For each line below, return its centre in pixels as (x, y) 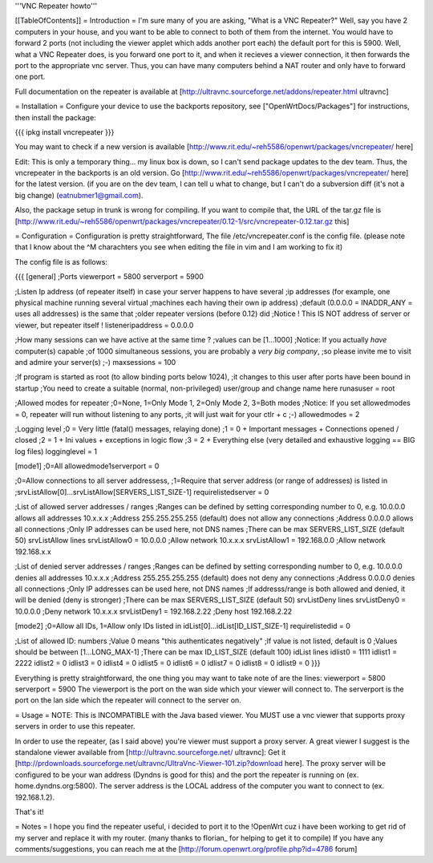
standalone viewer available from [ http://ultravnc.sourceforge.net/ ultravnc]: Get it (150, 752)
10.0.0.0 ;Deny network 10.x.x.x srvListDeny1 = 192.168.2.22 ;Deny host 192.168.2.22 (154, 611)
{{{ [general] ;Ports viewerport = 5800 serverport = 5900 (109, 277)
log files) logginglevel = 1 (56, 451)
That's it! (29, 812)
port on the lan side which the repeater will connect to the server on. (128, 700)
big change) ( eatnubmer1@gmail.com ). (79, 195)
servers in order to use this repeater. (75, 727)
